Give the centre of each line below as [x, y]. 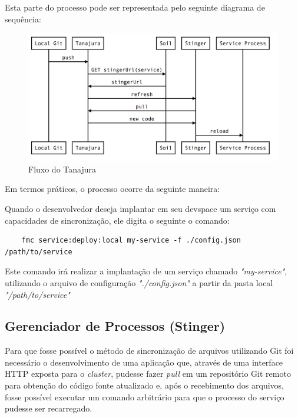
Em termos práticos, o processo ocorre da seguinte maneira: [112, 189]
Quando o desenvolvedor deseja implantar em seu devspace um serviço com [140, 208]
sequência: [23, 19]
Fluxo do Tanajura [62, 169]
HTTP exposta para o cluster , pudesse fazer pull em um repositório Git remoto [148, 374]
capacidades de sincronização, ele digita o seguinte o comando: [117, 220]
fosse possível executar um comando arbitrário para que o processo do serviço [145, 397]
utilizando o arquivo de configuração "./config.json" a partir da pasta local [139, 282]
